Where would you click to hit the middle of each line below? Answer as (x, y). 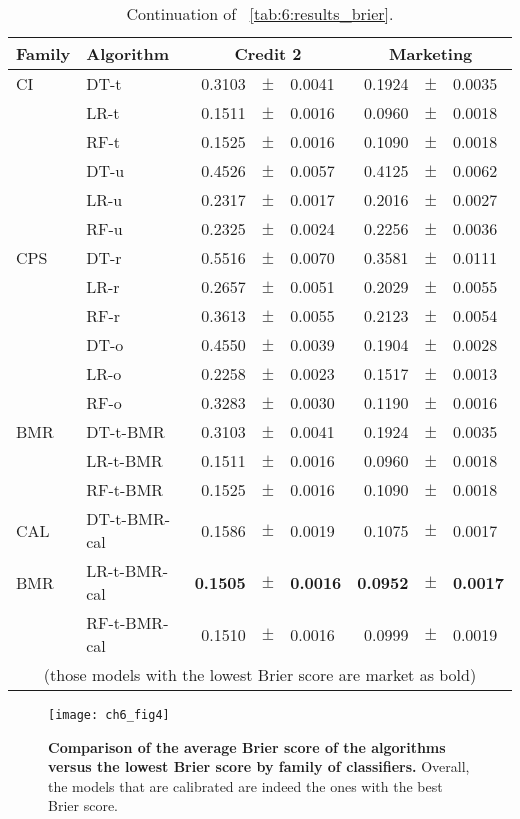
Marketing (431, 53)
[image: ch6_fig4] (109, 715)
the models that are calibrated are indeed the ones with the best (245, 785)
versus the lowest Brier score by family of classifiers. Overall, (259, 766)
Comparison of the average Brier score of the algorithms (247, 746)
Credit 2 (268, 53)
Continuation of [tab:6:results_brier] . (260, 13)
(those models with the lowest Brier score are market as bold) (260, 674)
